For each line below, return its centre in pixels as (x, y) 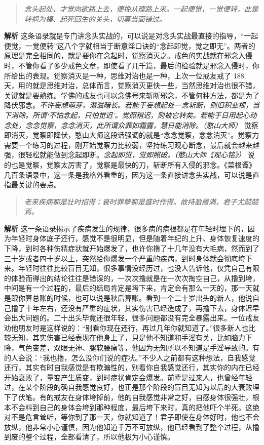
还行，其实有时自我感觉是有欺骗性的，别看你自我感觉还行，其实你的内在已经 (132, 367)
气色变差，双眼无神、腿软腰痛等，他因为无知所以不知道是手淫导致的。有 (139, 347)
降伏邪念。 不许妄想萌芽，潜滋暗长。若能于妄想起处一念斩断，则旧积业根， (128, 105)
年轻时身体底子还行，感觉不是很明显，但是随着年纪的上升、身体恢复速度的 (135, 238)
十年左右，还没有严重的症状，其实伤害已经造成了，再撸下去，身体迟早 (142, 308)
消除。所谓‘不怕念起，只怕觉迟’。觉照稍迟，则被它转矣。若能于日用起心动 (134, 115)
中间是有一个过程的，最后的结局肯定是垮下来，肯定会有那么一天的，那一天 (128, 288)
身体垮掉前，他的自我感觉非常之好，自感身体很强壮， (163, 397)
